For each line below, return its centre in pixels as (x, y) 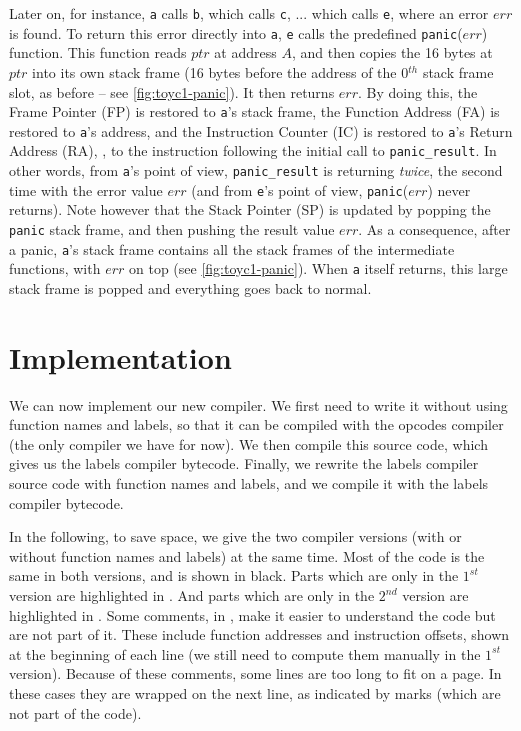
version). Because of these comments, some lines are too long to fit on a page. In (255, 673)
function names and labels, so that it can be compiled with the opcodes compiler (256, 424)
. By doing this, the (418, 91)
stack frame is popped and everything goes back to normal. (190, 287)
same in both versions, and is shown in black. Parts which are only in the (234, 575)
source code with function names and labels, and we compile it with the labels (249, 483)
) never (449, 189)
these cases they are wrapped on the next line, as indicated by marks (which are (255, 692)
